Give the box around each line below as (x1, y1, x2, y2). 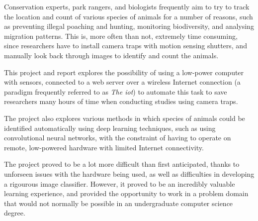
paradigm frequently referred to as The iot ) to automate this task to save (4, 86, 227, 97)
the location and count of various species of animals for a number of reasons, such (4, 11, 253, 21)
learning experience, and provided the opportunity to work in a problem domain (4, 188, 249, 199)
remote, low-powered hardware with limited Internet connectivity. (4, 142, 204, 152)
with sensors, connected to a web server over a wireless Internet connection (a (4, 77, 241, 87)
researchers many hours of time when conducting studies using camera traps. (4, 96, 238, 107)
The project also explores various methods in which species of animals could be (4, 112, 245, 123)
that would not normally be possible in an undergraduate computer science (4, 198, 233, 208)
